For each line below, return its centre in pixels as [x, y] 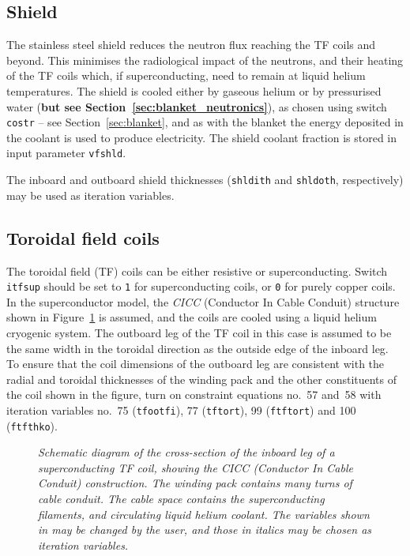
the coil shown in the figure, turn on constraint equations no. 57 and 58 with [194, 394]
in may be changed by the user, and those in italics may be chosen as [205, 530]
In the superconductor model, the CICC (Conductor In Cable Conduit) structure [203, 301]
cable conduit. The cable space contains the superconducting [181, 499]
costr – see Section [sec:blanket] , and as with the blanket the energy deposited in [205, 122]
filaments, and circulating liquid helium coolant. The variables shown [204, 514]
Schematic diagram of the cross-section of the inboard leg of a [186, 452]
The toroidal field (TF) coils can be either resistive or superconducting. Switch [197, 270]
